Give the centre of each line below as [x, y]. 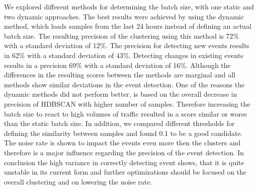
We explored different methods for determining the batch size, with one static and [129, 6]
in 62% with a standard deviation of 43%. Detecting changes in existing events [124, 55]
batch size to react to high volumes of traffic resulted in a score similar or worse [126, 113]
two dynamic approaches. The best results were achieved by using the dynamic [124, 16]
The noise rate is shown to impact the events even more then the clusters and [122, 143]
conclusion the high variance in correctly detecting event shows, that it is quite [124, 162]
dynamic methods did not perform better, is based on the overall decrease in [121, 94]
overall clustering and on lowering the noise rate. [78, 181]
